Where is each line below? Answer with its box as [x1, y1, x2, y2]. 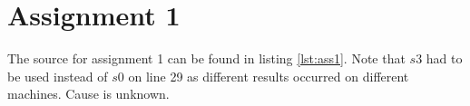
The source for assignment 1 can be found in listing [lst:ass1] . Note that [7, 49, 406, 68]
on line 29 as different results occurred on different [128, 66, 409, 85]
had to [426, 49, 463, 68]
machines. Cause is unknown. [7, 84, 170, 103]
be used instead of [7, 66, 108, 85]
